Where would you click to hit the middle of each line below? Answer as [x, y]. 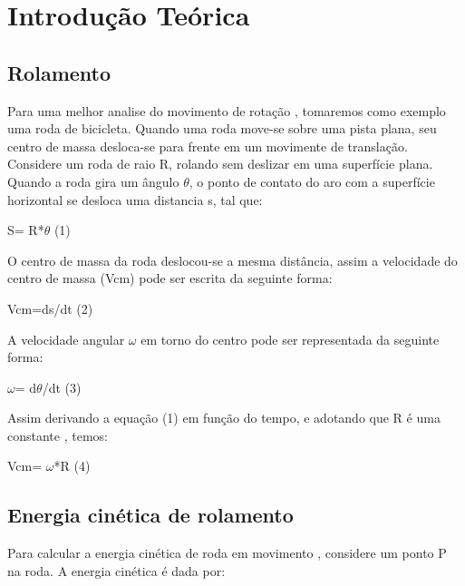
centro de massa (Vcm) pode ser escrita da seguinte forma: [170, 278]
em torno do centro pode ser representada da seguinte [290, 339]
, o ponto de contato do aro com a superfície [312, 181]
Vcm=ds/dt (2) [50, 308]
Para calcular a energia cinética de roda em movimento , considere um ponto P [227, 553]
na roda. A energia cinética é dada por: [116, 570]
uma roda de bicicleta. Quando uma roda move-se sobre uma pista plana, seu [222, 128]
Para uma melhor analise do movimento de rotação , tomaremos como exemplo [227, 110]
